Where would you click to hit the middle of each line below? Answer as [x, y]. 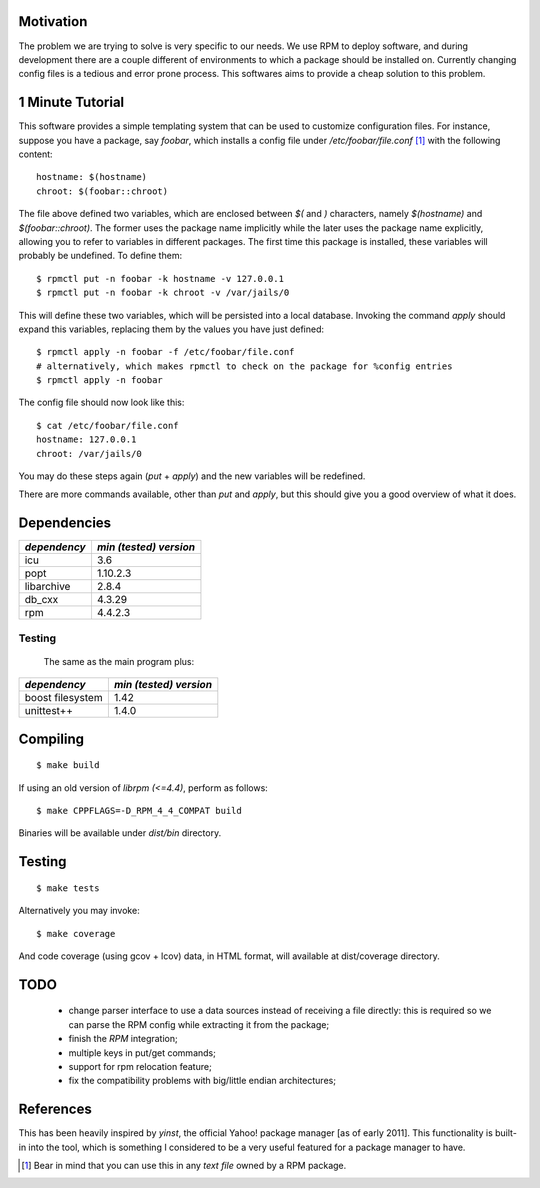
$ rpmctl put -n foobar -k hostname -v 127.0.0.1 [160, 278]
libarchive [47, 587]
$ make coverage [76, 933]
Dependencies [65, 523]
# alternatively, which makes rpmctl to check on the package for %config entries [244, 366]
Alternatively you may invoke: [79, 911]
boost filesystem [64, 698]
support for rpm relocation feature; [140, 1066]
